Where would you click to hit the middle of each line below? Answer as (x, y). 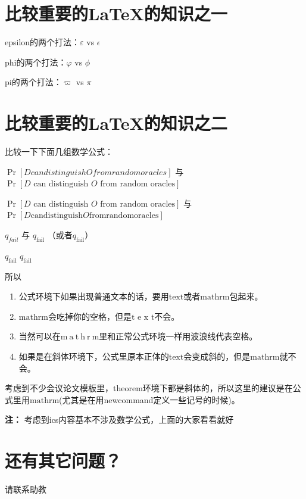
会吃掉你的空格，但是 (90, 316)
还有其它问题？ (63, 461)
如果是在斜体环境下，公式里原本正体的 (94, 356)
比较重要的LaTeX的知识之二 (116, 123)
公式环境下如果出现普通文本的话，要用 (94, 296)
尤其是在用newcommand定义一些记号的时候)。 (151, 399)
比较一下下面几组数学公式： (59, 152)
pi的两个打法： (33, 82)
